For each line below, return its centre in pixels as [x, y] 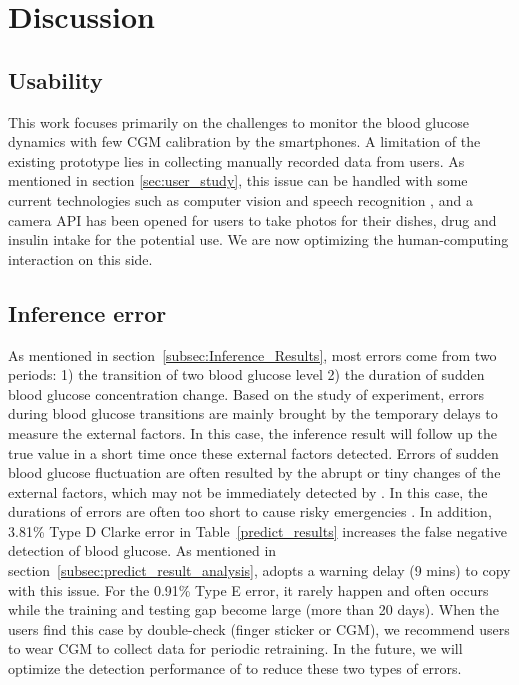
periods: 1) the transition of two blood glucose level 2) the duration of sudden [246, 374]
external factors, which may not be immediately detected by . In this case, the [248, 491]
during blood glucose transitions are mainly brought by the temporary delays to [253, 413]
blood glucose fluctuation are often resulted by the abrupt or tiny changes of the [254, 472]
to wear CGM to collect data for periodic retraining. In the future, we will [235, 648]
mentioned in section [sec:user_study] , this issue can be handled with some [238, 180]
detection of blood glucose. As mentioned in [142, 550]
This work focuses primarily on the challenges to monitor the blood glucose [238, 121]
